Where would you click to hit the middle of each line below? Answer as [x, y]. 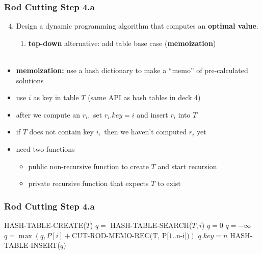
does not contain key [61, 132]
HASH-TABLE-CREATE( [45, 225]
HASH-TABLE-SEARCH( [151, 225]
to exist [169, 183]
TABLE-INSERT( [32, 245]
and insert [152, 114]
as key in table [56, 97]
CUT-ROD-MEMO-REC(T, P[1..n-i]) [131, 236]
